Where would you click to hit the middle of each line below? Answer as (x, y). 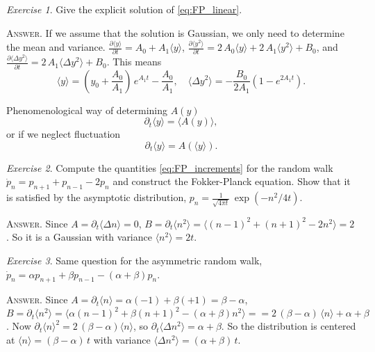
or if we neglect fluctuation (64, 134)
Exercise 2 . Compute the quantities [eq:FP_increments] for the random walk (170, 167)
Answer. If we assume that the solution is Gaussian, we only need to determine (175, 32)
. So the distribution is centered (289, 326)
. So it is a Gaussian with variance (79, 237)
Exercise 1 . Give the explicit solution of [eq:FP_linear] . (124, 9)
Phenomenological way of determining (87, 110)
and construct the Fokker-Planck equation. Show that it (232, 181)
